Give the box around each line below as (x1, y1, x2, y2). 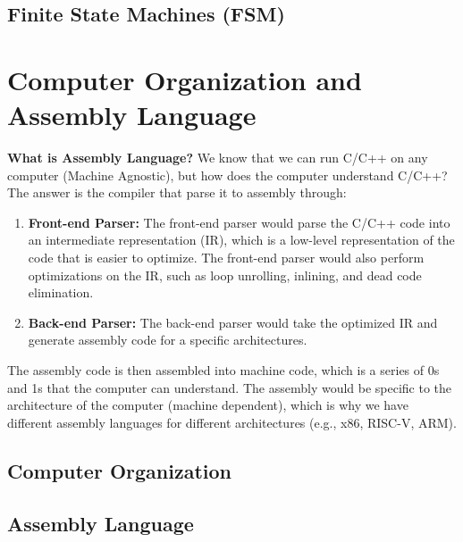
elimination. (28, 283, 94, 302)
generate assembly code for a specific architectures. (28, 330, 307, 349)
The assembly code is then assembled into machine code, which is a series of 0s (7, 361, 440, 379)
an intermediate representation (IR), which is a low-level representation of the (28, 230, 455, 249)
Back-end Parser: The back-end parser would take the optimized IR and (28, 313, 438, 331)
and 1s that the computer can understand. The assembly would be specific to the (7, 378, 452, 396)
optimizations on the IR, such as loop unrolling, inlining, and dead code (28, 265, 422, 284)
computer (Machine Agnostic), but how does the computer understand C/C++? (7, 165, 448, 184)
